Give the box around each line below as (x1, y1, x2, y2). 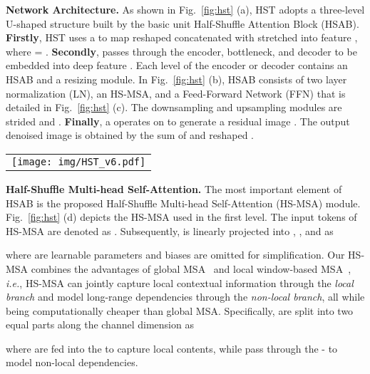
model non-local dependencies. (6, 355, 138, 370)
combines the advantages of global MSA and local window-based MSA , (31, 261, 351, 276)
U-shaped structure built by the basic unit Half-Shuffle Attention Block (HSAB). (6, 16, 359, 31)
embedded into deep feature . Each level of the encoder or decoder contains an (6, 58, 348, 73)
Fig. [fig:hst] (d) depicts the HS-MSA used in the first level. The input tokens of (6, 209, 357, 224)
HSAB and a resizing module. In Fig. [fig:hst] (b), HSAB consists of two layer (6, 71, 347, 86)
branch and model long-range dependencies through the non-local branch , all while (6, 289, 365, 304)
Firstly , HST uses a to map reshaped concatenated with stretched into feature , (6, 30, 358, 45)
